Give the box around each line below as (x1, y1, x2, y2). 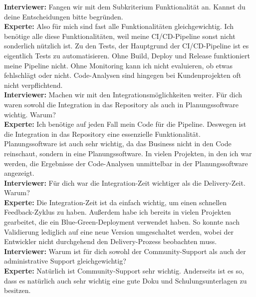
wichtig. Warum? (4, 109, 56, 119)
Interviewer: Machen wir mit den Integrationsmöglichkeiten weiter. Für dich (4, 89, 243, 100)
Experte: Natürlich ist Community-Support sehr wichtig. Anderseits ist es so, (4, 266, 244, 276)
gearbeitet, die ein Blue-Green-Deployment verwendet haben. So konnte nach (4, 217, 240, 227)
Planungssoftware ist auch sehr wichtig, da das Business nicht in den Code (4, 138, 232, 149)
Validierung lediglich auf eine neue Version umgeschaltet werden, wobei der (4, 226, 234, 237)
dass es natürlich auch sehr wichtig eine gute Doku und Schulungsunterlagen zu (4, 275, 247, 286)
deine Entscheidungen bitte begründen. (4, 11, 123, 21)
